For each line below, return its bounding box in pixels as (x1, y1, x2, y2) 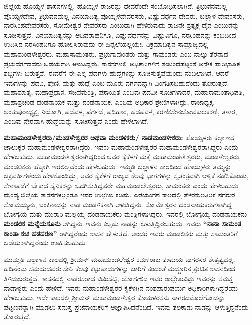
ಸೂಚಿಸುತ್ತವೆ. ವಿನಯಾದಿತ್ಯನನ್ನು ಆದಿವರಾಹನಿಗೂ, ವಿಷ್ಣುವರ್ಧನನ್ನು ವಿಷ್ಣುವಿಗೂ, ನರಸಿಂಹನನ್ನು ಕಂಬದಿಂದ (4, 29, 236, 40)
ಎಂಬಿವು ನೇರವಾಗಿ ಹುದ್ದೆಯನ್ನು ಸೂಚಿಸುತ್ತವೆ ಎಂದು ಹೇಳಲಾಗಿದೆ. (4, 116, 148, 126)
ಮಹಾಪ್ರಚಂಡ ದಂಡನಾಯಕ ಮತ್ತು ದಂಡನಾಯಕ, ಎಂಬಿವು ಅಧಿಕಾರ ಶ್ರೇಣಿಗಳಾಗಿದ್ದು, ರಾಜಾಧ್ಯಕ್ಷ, (4, 96, 215, 107)
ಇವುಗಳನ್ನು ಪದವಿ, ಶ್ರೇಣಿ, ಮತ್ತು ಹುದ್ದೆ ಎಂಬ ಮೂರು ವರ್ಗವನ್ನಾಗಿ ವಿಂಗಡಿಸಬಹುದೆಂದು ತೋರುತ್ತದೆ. (4, 77, 229, 87)
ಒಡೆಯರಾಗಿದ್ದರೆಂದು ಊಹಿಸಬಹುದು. (4, 238, 87, 248)
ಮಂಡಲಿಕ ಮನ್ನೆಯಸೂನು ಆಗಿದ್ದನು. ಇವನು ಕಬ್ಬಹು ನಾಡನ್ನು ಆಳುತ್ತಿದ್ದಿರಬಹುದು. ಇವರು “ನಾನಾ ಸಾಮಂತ (4, 218, 241, 229)
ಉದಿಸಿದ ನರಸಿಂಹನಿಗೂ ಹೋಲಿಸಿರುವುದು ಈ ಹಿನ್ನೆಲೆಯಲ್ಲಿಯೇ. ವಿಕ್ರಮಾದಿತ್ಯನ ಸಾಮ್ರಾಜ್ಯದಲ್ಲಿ (4, 39, 208, 49)
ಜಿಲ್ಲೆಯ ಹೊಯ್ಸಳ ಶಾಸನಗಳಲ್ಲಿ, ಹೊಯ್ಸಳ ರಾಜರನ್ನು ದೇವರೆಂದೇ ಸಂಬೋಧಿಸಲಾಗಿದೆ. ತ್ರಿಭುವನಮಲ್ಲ (4, 1, 227, 11)
